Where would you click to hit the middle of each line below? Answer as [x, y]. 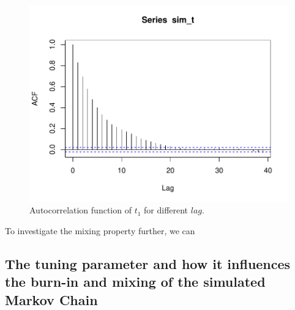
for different [166, 210]
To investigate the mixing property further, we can [100, 230]
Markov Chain [51, 299]
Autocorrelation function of [80, 210]
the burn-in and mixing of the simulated [135, 282]
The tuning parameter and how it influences [148, 263]
